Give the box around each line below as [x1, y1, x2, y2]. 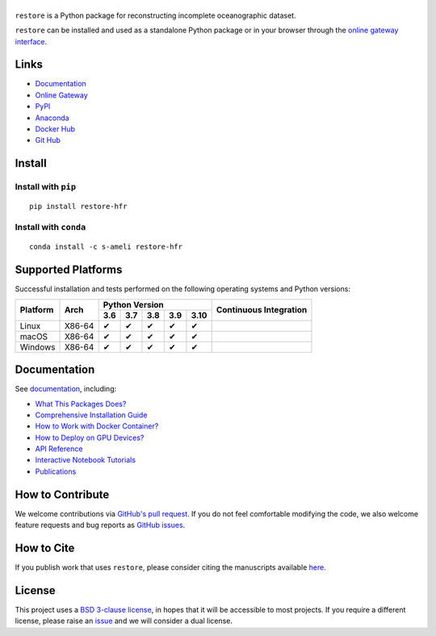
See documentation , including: [15, 384, 117, 394]
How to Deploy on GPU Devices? [35, 433, 145, 442]
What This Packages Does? [35, 399, 127, 408]
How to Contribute [15, 487, 110, 501]
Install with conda [15, 222, 86, 233]
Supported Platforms [15, 263, 123, 277]
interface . [15, 36, 48, 46]
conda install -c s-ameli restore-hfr [29, 242, 183, 252]
